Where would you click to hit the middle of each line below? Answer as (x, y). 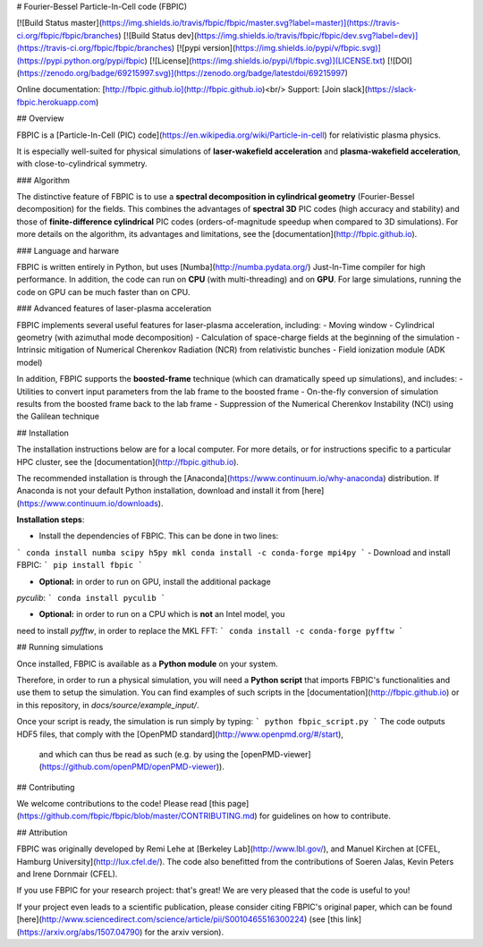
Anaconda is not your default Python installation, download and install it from (158, 491)
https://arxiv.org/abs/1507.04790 (80, 932)
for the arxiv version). (184, 932)
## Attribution (42, 833)
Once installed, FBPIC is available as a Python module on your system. (147, 664)
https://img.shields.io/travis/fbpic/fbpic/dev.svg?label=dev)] (308, 35)
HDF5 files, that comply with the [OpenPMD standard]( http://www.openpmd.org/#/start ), (180, 734)
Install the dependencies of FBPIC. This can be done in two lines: (159, 536)
